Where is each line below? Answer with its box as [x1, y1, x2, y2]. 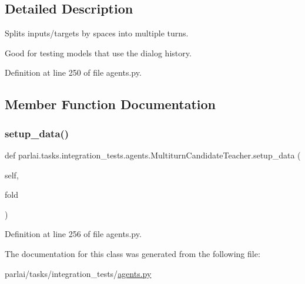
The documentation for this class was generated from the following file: [5, 247, 260, 259]
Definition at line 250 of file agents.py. [5, 66, 142, 79]
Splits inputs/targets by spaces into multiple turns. [5, 27, 189, 39]
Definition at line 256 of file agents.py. [5, 228, 142, 240]
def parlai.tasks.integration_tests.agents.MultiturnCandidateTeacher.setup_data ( [5, 148, 301, 161]
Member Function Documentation [5, 95, 216, 113]
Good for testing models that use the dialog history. [5, 46, 192, 59]
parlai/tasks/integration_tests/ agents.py [5, 267, 152, 279]
